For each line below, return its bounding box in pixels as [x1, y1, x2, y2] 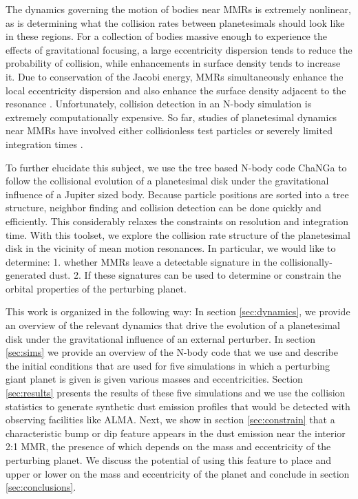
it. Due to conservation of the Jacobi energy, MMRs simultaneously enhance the [6, 69, 344, 83]
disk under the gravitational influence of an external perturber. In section [6, 331, 316, 346]
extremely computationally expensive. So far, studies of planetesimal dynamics [6, 109, 337, 124]
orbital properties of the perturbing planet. [6, 281, 187, 295]
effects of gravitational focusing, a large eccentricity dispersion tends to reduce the [6, 42, 352, 56]
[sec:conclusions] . [6, 480, 76, 494]
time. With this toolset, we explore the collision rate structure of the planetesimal [6, 227, 351, 242]
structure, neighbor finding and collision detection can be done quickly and [6, 200, 322, 215]
